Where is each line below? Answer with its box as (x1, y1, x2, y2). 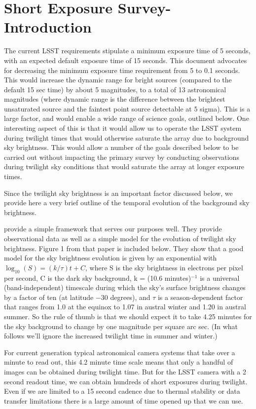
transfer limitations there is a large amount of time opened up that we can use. (4, 395, 243, 406)
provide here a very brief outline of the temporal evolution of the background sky (4, 197, 250, 208)
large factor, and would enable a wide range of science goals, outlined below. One (4, 113, 249, 123)
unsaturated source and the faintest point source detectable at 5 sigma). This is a (4, 103, 251, 113)
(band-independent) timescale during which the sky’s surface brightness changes (4, 282, 246, 293)
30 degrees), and (101, 292, 150, 302)
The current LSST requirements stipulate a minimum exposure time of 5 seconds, (4, 45, 251, 56)
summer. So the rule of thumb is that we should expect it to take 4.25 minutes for (4, 311, 252, 321)
